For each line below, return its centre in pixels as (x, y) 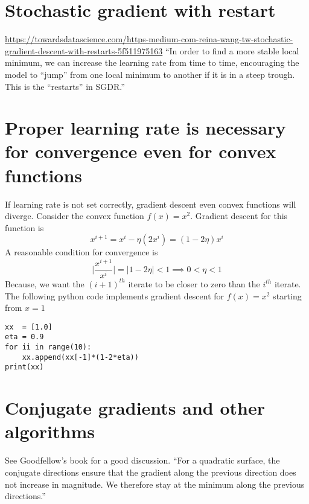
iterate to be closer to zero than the (194, 283)
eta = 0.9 (24, 337)
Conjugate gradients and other (135, 408)
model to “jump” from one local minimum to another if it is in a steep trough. (150, 74)
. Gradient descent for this (239, 216)
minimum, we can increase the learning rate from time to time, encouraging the (152, 62)
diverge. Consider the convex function (75, 216)
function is (24, 227)
